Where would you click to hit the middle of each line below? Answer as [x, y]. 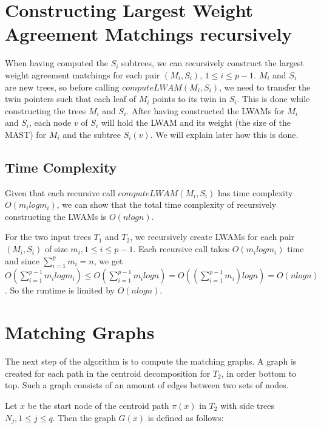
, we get [108, 260]
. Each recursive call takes [181, 249]
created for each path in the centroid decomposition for [108, 373]
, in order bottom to [259, 373]
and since [22, 260]
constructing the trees [46, 110]
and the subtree [92, 134]
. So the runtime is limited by [60, 290]
